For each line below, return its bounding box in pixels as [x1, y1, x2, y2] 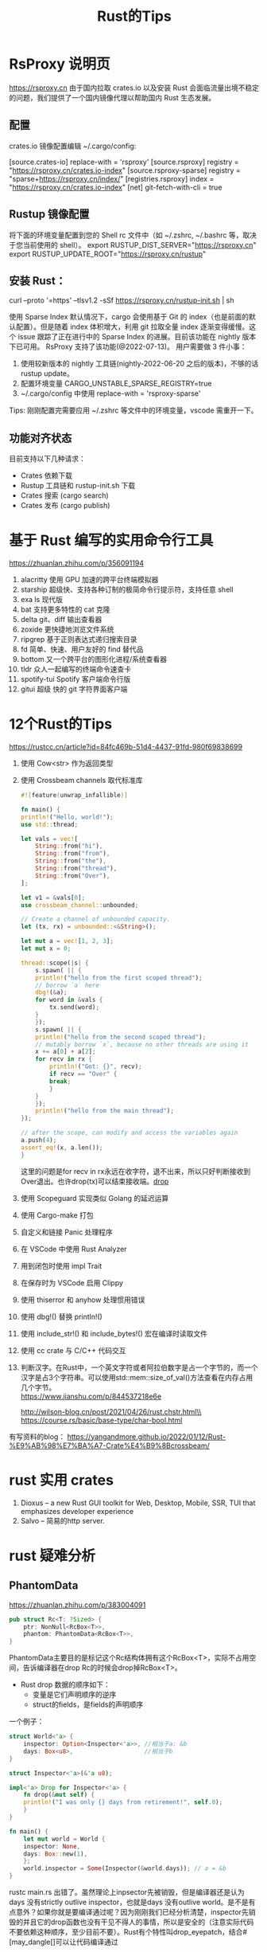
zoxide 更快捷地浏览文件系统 [20, 624, 114, 634]
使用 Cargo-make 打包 [20, 1210, 94, 1219]
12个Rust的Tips [9, 715, 113, 733]
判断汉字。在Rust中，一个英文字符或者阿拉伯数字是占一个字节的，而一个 [20, 1363, 259, 1372]
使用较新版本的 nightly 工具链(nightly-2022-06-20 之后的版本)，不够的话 [20, 359, 259, 369]
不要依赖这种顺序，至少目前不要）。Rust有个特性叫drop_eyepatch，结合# [9, 1927, 248, 1936]
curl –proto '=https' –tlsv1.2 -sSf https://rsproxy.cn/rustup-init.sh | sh [9, 295, 234, 305]
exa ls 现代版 [20, 595, 63, 604]
